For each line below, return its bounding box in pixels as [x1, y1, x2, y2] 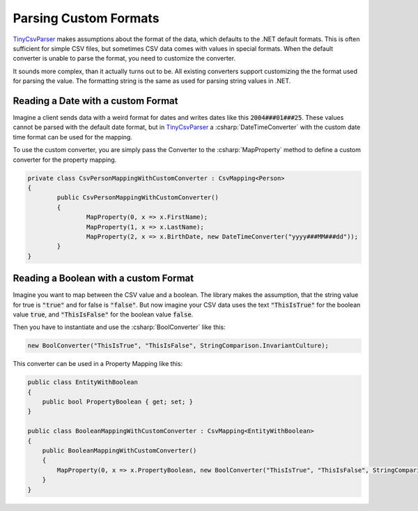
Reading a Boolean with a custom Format [13, 273, 194, 284]
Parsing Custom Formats [13, 10, 160, 26]
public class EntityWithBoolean [27, 379, 139, 386]
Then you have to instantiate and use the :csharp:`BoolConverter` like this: [13, 323, 226, 331]
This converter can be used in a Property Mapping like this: [13, 360, 183, 368]
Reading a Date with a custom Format [13, 95, 178, 107]
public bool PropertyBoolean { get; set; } [42, 398, 193, 406]
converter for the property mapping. [13, 155, 117, 164]
